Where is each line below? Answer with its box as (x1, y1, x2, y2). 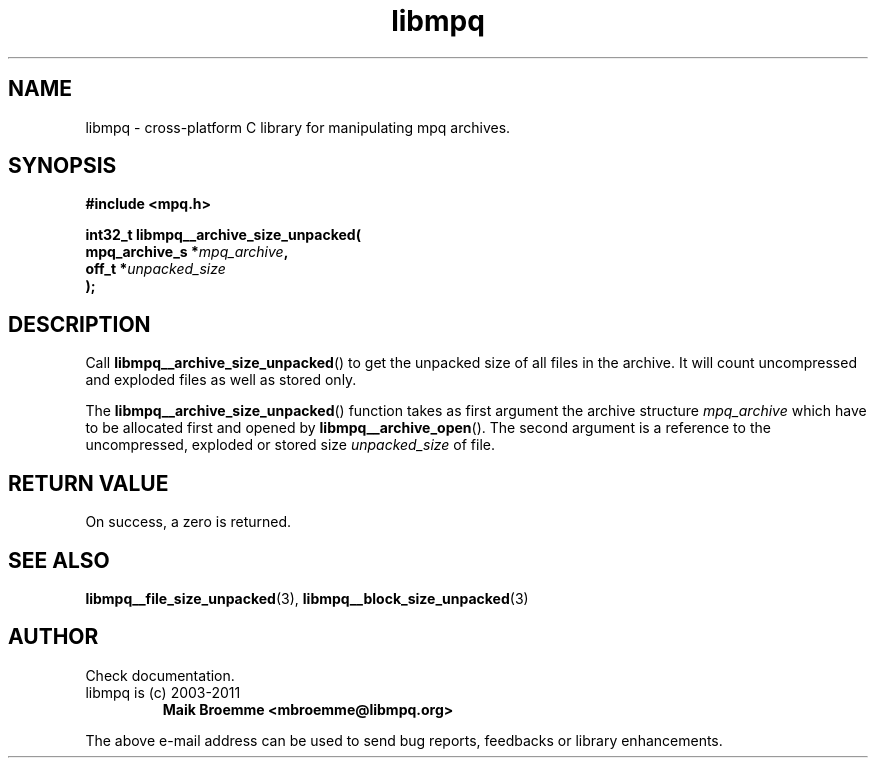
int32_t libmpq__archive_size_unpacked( (85, 226, 361, 244)
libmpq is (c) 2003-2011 (85, 683, 241, 701)
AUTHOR (8, 624, 99, 650)
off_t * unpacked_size (85, 260, 226, 278)
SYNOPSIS (8, 153, 117, 179)
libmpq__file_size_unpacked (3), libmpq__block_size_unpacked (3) (85, 589, 529, 607)
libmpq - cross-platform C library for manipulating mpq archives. (85, 118, 511, 136)
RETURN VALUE (8, 470, 169, 496)
